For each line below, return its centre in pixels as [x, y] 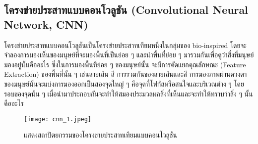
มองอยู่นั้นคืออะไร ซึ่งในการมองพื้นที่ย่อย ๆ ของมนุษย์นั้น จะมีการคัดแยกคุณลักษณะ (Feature [125, 64]
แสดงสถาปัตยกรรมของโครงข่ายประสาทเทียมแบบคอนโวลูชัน [100, 135]
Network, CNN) [46, 24]
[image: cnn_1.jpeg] [58, 119]
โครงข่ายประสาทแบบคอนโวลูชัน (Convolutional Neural [126, 10]
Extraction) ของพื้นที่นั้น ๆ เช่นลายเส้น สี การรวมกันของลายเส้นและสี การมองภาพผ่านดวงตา [126, 74]
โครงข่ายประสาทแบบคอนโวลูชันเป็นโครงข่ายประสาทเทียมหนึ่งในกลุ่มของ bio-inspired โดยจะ [125, 45]
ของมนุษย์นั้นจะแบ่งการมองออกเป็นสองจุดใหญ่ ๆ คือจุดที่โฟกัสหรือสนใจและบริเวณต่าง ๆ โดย [124, 83]
